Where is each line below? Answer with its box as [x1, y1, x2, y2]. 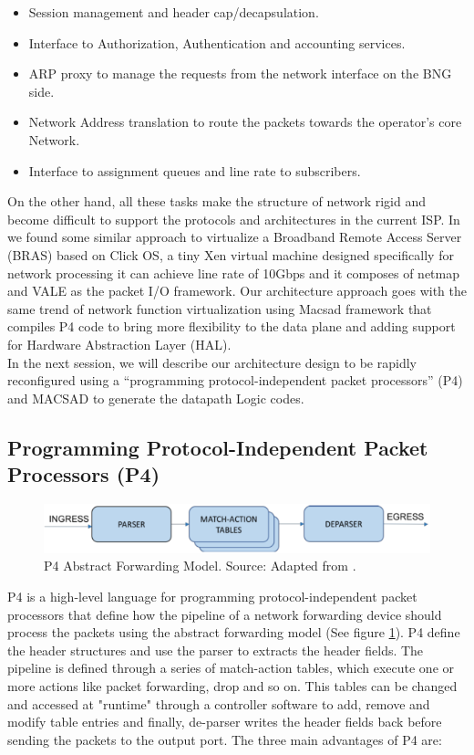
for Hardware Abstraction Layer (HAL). [7, 334, 232, 353]
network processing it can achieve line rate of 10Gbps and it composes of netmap [7, 263, 460, 282]
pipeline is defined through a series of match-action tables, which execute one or [7, 658, 455, 677]
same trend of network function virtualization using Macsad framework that [7, 299, 432, 318]
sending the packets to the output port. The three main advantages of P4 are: [7, 729, 442, 749]
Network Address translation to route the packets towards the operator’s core [28, 112, 462, 131]
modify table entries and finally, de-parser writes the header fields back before [7, 712, 442, 731]
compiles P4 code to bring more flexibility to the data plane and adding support [7, 317, 456, 336]
